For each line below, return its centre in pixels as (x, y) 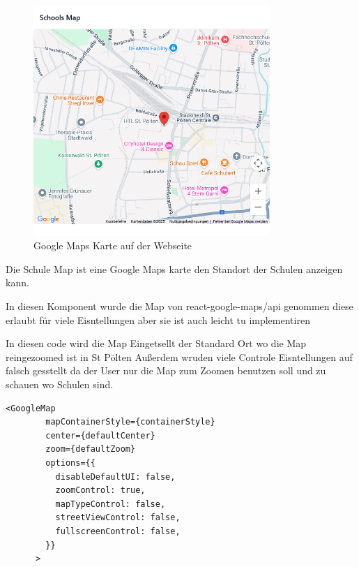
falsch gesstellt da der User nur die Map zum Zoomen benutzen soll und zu (166, 370)
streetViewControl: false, (118, 518)
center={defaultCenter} (100, 435)
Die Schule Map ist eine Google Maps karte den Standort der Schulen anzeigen (174, 268)
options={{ (70, 463)
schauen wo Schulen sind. (60, 384)
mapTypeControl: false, (110, 504)
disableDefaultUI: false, (115, 477)
